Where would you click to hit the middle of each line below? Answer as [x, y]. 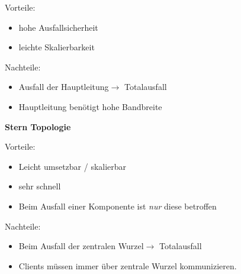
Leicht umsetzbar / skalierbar [73, 166]
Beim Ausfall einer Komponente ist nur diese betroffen [118, 206]
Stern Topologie [38, 126]
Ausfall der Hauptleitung [64, 87]
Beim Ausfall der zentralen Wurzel [81, 246]
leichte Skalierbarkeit [57, 47]
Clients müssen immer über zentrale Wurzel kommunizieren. [128, 265]
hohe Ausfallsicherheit [58, 27]
